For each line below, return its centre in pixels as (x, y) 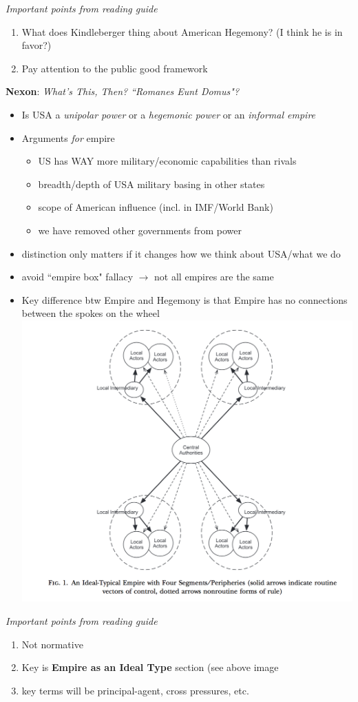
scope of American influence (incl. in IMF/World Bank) (156, 207)
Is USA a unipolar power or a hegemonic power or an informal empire (169, 114)
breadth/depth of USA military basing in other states (151, 184)
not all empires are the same (214, 277)
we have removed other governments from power (140, 230)
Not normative (52, 644)
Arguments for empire (68, 137)
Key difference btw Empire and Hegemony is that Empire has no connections (185, 299)
